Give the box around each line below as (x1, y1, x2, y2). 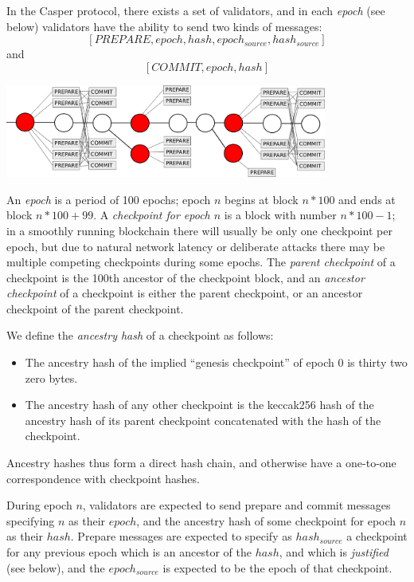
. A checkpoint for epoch (93, 206, 210, 223)
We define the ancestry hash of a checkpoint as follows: (6, 327, 274, 344)
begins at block (225, 191, 299, 207)
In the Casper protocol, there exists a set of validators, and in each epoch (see (6, 2, 385, 18)
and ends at (338, 191, 396, 207)
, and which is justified (279, 544, 389, 560)
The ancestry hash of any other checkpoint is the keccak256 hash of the (25, 396, 374, 413)
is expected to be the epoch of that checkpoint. (162, 559, 393, 576)
